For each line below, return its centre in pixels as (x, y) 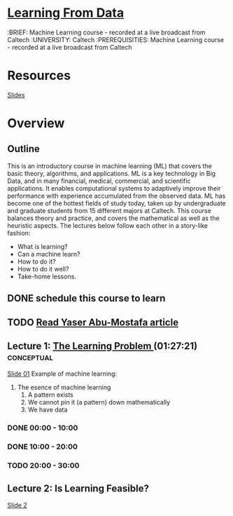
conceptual (30, 357)
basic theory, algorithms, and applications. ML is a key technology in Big (111, 173)
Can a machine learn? (49, 254)
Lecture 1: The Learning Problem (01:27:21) (103, 346)
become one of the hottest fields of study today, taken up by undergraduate (116, 203)
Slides (16, 95)
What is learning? (42, 246)
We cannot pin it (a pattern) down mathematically (99, 402)
